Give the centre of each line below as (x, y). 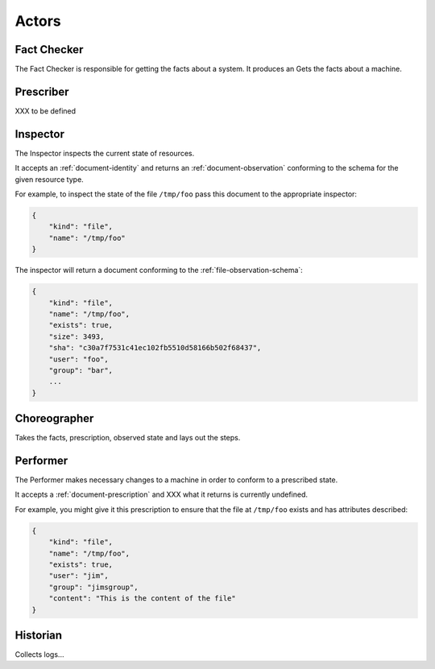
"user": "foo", (79, 359)
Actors (38, 21)
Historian (39, 635)
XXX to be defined (46, 111)
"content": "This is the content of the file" (143, 599)
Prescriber (42, 91)
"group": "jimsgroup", (93, 587)
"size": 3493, (77, 337)
